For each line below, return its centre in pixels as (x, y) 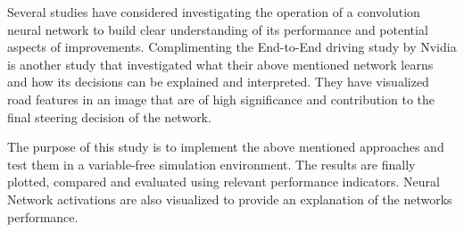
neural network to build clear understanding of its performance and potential (218, 29)
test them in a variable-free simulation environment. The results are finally (211, 164)
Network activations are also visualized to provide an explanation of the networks (230, 199)
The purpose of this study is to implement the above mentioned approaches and (226, 147)
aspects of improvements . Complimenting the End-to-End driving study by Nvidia (232, 47)
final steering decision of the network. (109, 116)
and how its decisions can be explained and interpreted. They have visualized (218, 82)
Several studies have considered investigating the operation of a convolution (214, 12)
